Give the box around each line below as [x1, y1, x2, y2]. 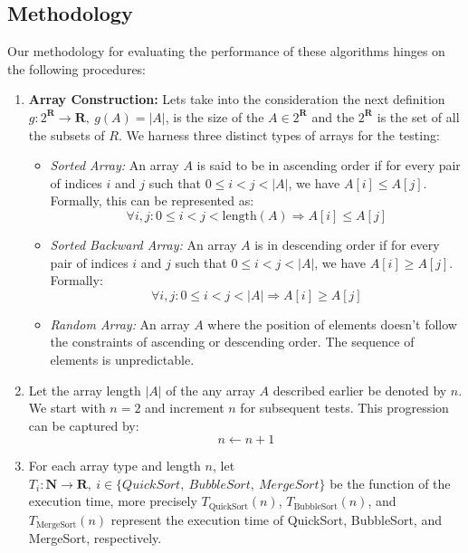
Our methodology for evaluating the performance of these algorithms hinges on [7, 42, 445, 61]
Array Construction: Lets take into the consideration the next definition [28, 90, 445, 109]
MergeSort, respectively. [28, 529, 162, 548]
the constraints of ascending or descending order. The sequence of [50, 332, 415, 351]
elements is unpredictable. [50, 349, 195, 368]
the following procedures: [7, 59, 147, 78]
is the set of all [377, 107, 460, 126]
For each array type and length [28, 456, 201, 475]
